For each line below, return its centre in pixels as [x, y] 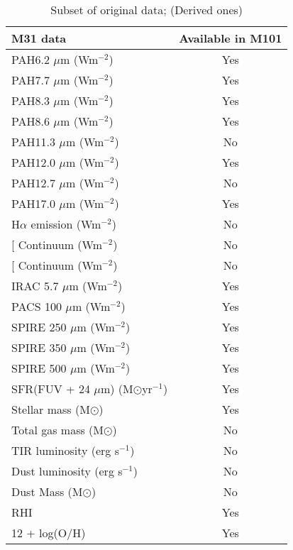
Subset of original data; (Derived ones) [147, 10]
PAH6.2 [31, 59]
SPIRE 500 [39, 368]
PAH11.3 [34, 142]
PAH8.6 [31, 121]
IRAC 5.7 [35, 286]
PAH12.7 [34, 183]
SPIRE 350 [39, 347]
